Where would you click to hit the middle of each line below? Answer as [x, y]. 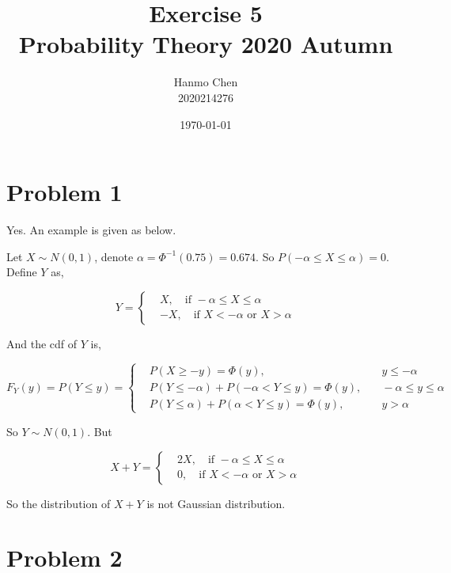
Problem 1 [64, 192]
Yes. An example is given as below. [91, 230]
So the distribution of [59, 503]
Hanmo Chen [206, 82]
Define [22, 272]
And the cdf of [42, 343]
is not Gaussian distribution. [216, 503]
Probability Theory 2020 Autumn [206, 44]
